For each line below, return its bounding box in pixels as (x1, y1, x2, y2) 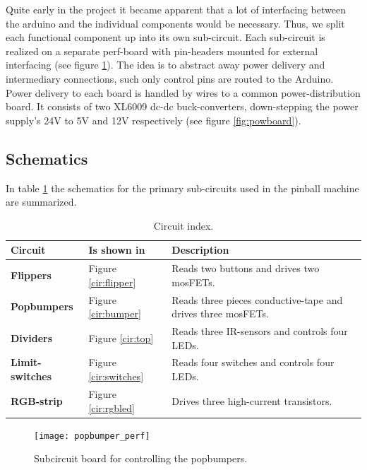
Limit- (11, 355, 42, 370)
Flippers (11, 267, 52, 282)
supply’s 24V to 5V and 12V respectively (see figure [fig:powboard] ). (6, 112, 301, 127)
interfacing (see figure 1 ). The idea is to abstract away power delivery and (6, 57, 325, 72)
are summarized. (6, 194, 77, 209)
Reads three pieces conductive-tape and (172, 292, 343, 307)
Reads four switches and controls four (172, 355, 335, 370)
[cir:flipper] (88, 274, 136, 289)
